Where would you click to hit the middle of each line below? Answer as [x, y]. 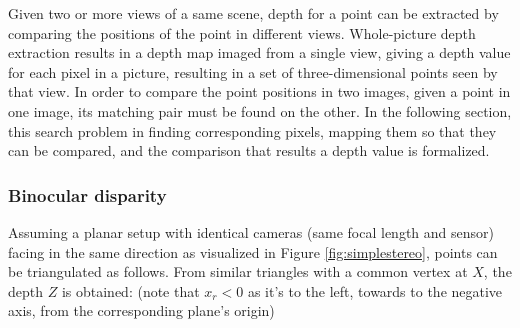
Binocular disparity [87, 194]
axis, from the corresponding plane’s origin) [141, 310]
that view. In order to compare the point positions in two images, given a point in [259, 91]
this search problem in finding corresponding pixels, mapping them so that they [252, 130]
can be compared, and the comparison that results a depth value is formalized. [249, 150]
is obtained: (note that [130, 290]
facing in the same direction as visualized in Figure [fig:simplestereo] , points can [253, 251]
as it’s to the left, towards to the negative [375, 290]
